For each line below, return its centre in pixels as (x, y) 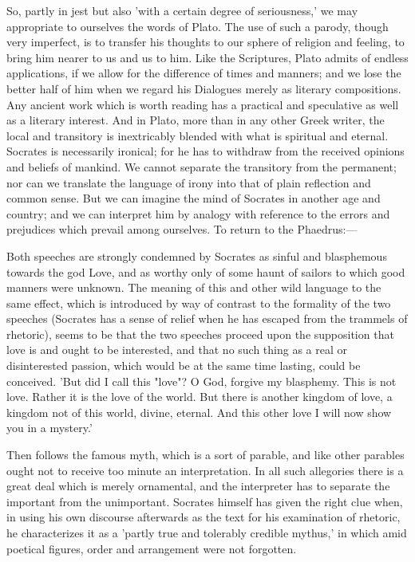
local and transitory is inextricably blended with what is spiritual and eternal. (198, 135)
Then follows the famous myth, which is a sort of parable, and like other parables (206, 455)
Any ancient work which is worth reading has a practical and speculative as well (203, 104)
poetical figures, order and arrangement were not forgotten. (152, 548)
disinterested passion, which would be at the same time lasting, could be (184, 365)
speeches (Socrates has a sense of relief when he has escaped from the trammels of (207, 318)
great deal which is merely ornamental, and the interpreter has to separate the (198, 486)
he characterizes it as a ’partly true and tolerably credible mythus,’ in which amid (207, 533)
